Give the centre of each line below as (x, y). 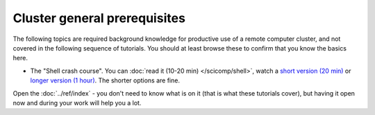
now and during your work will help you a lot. (77, 103)
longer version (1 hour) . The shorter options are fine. (105, 80)
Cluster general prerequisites (99, 18)
